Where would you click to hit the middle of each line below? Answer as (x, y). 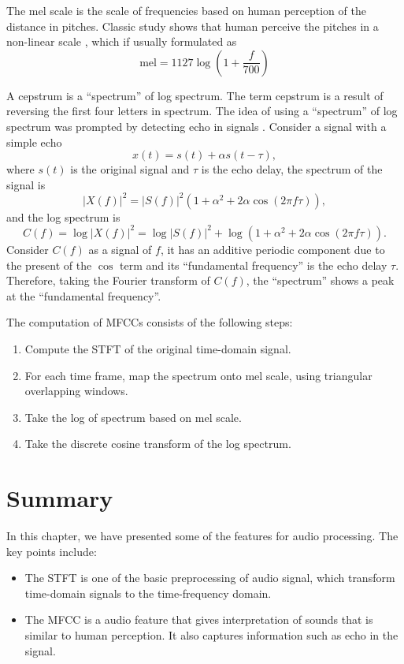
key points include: (52, 551)
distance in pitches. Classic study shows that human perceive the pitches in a (193, 26)
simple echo (34, 142)
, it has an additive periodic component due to (272, 249)
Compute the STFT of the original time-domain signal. (158, 348)
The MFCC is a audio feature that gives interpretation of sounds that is (199, 619)
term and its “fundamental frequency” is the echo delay (254, 265)
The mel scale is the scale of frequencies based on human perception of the (186, 10)
